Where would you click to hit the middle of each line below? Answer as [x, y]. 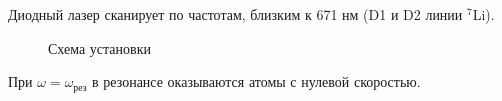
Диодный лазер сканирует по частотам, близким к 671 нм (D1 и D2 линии [235, 14]
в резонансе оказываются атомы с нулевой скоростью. [256, 81]
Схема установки [99, 47]
